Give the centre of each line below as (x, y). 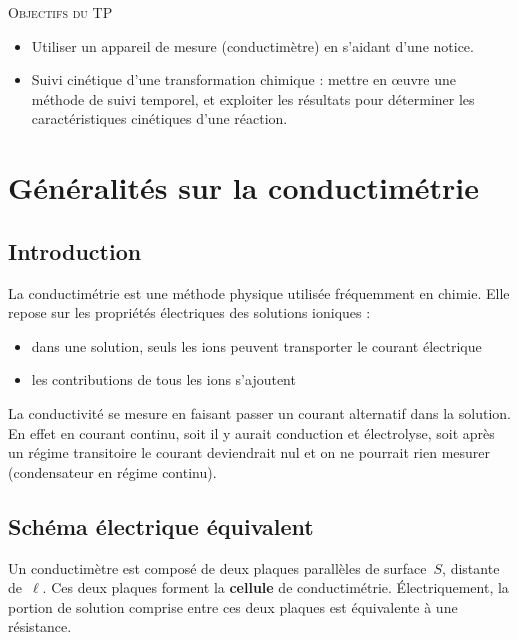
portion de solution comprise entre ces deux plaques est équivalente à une (233, 606)
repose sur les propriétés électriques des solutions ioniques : (189, 312)
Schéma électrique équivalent (161, 525)
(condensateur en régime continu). (112, 471)
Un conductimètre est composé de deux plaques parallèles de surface (217, 567)
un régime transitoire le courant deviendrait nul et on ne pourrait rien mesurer (249, 452)
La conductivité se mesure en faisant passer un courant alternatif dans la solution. (259, 412)
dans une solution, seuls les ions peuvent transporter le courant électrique (256, 345)
